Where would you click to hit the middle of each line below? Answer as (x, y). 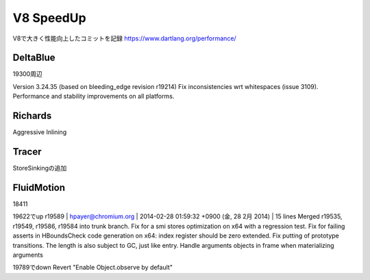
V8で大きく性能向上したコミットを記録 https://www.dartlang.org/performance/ (124, 38)
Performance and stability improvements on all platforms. (94, 97)
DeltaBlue (34, 58)
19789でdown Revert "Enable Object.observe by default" (92, 268)
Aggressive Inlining (40, 132)
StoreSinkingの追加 (40, 168)
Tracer (27, 152)
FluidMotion (39, 187)
